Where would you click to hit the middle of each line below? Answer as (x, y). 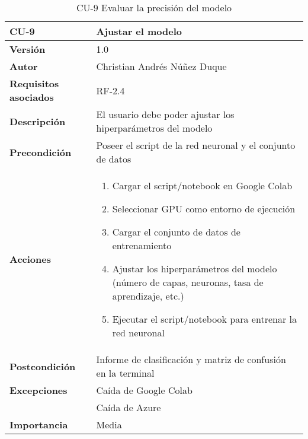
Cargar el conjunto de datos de (176, 232)
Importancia (39, 424)
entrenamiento (142, 245)
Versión (28, 49)
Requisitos (34, 83)
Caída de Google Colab (144, 390)
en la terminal (125, 373)
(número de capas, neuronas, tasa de (188, 282)
